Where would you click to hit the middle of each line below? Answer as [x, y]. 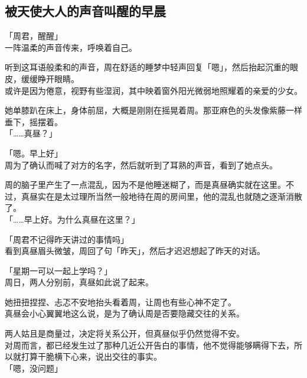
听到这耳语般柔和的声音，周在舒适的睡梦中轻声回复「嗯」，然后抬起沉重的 [147, 67]
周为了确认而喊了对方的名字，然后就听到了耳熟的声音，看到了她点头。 [141, 164]
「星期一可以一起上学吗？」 [58, 270]
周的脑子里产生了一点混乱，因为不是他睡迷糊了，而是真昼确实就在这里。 [145, 185]
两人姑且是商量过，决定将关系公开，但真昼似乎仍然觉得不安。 [125, 333]
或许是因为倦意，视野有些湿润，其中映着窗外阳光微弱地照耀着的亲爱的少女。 [153, 90]
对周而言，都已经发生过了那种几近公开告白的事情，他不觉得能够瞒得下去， [149, 345]
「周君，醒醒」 [34, 36]
